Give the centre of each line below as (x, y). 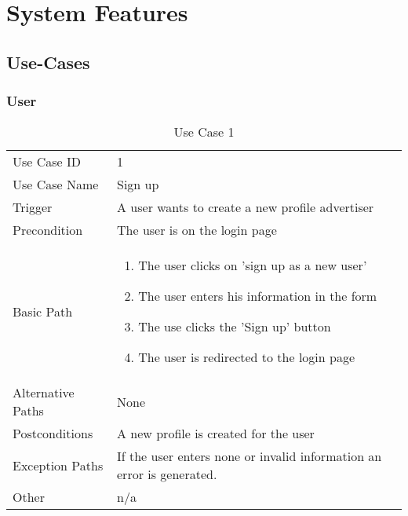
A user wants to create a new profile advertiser (246, 207)
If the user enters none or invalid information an (250, 456)
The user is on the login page (197, 230)
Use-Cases (48, 62)
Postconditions (53, 434)
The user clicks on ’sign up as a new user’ (253, 265)
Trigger (33, 207)
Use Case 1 (204, 132)
